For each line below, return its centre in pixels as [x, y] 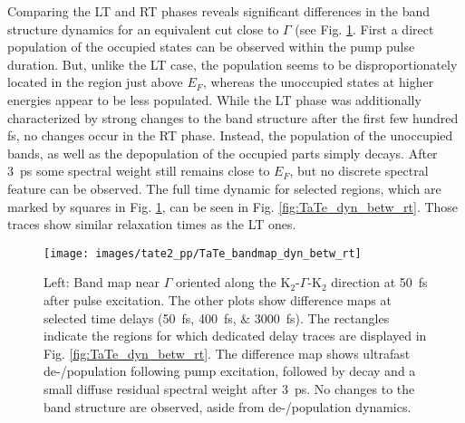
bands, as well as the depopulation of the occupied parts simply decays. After [223, 153]
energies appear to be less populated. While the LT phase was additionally [214, 99]
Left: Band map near [102, 282]
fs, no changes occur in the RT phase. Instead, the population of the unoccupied [230, 135]
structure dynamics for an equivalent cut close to [143, 29]
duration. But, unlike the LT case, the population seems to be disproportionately [232, 64]
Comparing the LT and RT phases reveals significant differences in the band [218, 11]
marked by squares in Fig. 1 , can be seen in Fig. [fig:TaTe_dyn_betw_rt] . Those [233, 206]
